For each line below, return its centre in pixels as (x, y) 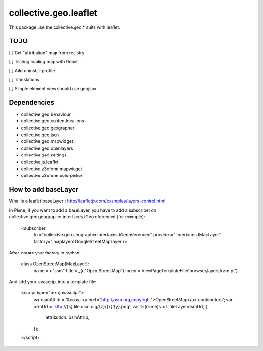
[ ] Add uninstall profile (32, 71)
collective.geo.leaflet (53, 13)
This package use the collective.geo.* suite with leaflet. (65, 27)
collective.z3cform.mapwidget (52, 169)
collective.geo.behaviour (46, 114)
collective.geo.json (40, 135)
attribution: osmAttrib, (67, 317)
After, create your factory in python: (45, 253)
